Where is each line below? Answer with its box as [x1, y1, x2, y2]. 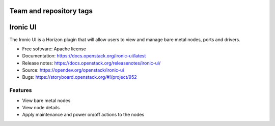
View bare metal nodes [22, 97, 71, 104]
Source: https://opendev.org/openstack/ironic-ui [22, 67, 124, 73]
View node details [22, 105, 60, 111]
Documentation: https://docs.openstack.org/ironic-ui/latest [22, 53, 146, 59]
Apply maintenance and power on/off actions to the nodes [22, 112, 145, 118]
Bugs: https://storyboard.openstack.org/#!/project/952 [22, 74, 137, 80]
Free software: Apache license [22, 46, 87, 52]
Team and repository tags [9, 7, 93, 15]
